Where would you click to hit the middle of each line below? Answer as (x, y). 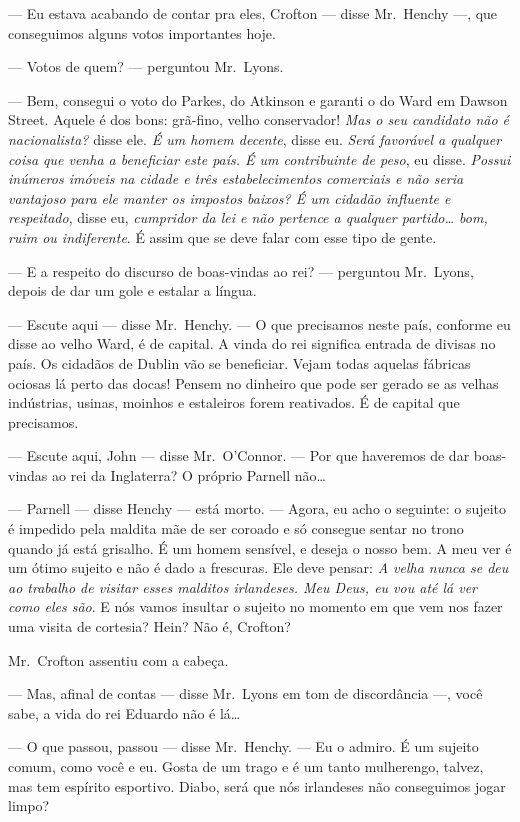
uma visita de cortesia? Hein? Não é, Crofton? (149, 626)
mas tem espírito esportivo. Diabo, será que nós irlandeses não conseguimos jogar (257, 785)
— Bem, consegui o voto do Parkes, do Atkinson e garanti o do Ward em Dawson (258, 99)
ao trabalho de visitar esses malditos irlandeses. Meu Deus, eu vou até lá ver (243, 586)
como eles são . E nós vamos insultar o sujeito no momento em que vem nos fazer (255, 606)
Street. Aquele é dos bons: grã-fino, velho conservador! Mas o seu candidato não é (259, 119)
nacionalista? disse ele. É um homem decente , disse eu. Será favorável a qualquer (255, 138)
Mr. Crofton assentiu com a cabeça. (118, 659)
